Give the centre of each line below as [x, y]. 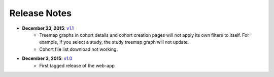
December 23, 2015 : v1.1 [48, 28]
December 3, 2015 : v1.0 [47, 58]
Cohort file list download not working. [79, 49]
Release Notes [41, 13]
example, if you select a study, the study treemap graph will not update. [114, 42]
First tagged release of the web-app [77, 65]
